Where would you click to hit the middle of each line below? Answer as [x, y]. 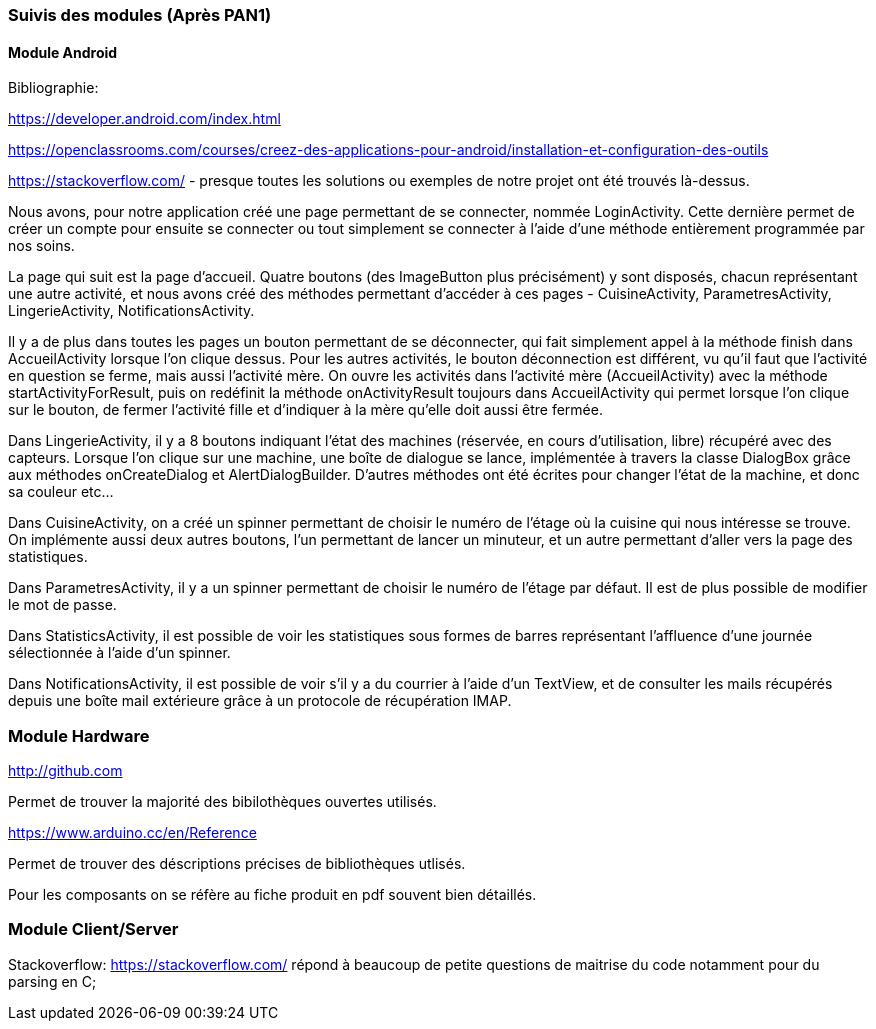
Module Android [63, 52]
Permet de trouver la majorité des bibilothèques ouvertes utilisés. [222, 801]
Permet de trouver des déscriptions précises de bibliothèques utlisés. [237, 863]
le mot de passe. [62, 605]
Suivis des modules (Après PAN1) [140, 15]
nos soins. [41, 246]
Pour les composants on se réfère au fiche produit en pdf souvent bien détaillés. [272, 894]
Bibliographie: [53, 88]
